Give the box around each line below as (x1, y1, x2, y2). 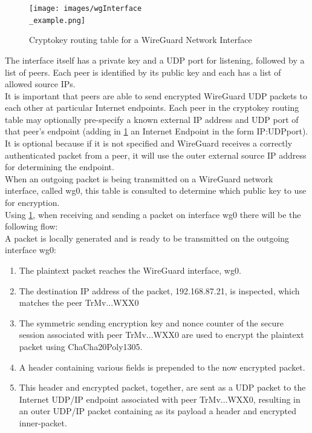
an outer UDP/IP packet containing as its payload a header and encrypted (19, 405, 297, 417)
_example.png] (29, 16, 86, 25)
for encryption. (5, 196, 60, 209)
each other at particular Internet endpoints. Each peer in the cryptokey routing (5, 101, 299, 114)
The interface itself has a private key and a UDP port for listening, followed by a (5, 53, 305, 66)
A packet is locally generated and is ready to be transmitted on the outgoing (5, 231, 290, 244)
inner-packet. (19, 416, 67, 429)
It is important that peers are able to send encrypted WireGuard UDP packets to (5, 89, 307, 102)
